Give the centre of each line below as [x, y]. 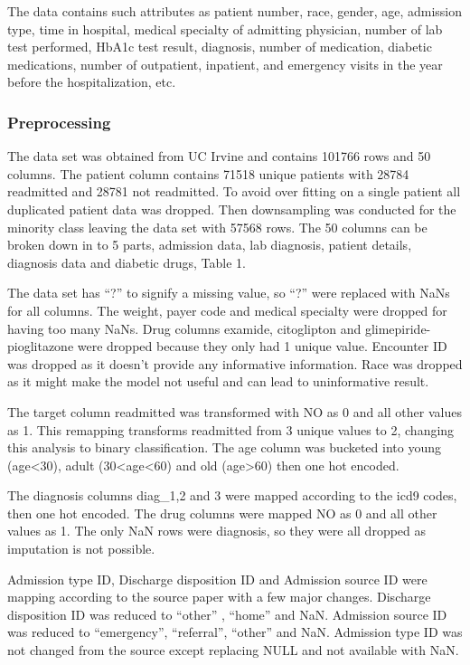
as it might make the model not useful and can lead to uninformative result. [218, 381]
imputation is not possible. [81, 549]
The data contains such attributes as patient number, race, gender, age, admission [235, 11]
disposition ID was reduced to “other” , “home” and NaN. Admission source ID [227, 614]
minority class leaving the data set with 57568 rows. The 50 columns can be [217, 227]
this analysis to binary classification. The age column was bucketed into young [224, 447]
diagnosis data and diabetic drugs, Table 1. [127, 262]
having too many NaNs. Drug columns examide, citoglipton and [184, 328]
